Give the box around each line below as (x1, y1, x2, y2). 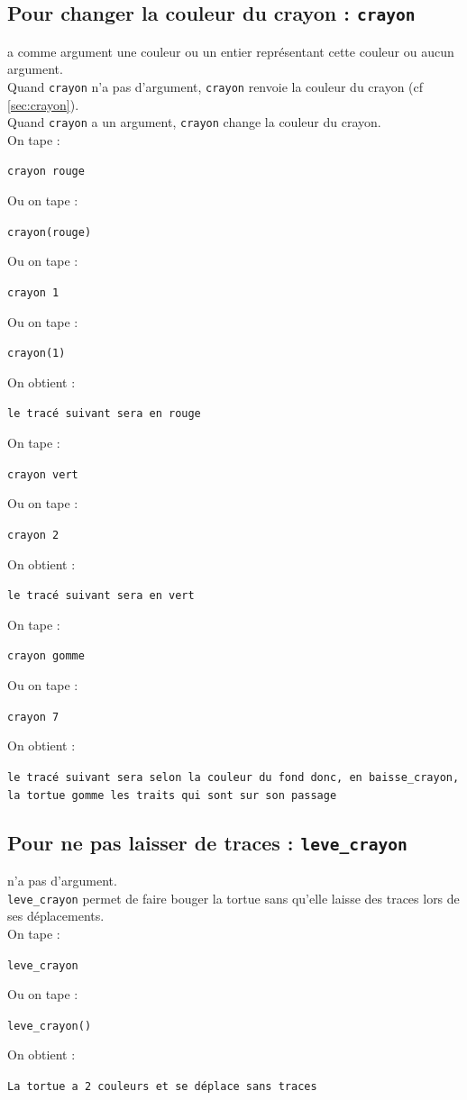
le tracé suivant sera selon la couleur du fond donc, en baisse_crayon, (7, 770, 460, 784)
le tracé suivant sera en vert (7, 589, 195, 603)
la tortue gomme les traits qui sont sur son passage (7, 788, 337, 802)
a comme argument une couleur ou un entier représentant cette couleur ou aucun (7, 41, 454, 60)
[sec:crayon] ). (7, 95, 79, 114)
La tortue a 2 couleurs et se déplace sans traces (7, 1080, 317, 1093)
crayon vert (7, 468, 78, 481)
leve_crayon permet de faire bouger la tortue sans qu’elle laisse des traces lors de (7, 888, 460, 907)
